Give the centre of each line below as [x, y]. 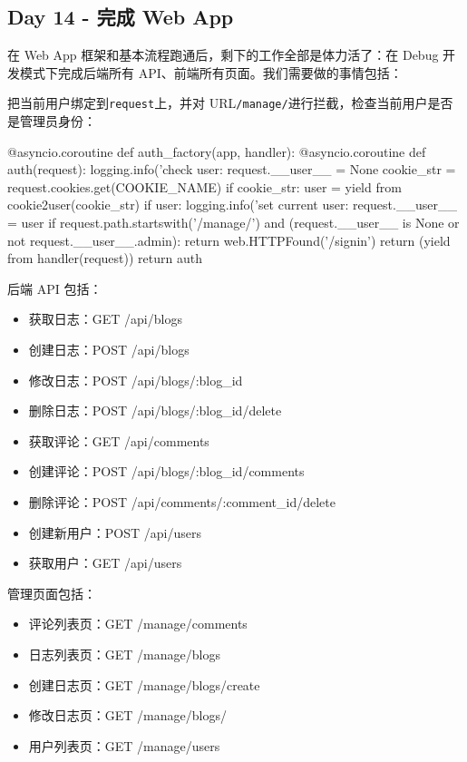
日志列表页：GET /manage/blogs [124, 654]
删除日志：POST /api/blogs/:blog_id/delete [155, 410]
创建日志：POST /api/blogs [109, 349]
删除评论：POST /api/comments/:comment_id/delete [182, 501]
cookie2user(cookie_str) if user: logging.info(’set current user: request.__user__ [232, 205]
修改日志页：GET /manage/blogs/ [127, 715]
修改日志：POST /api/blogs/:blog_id [136, 380]
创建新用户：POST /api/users [115, 532]
